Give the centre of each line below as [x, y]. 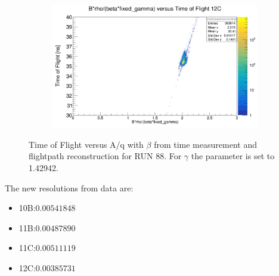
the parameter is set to [233, 156]
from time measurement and [205, 144]
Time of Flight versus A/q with [86, 144]
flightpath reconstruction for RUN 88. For [105, 156]
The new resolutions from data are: [69, 187]
